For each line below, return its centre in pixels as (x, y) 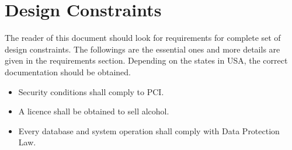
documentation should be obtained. (68, 71)
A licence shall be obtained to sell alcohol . (94, 111)
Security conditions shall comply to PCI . (91, 91)
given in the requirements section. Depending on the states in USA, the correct (146, 60)
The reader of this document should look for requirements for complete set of (143, 38)
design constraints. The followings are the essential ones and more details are (142, 49)
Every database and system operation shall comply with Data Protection (149, 130)
